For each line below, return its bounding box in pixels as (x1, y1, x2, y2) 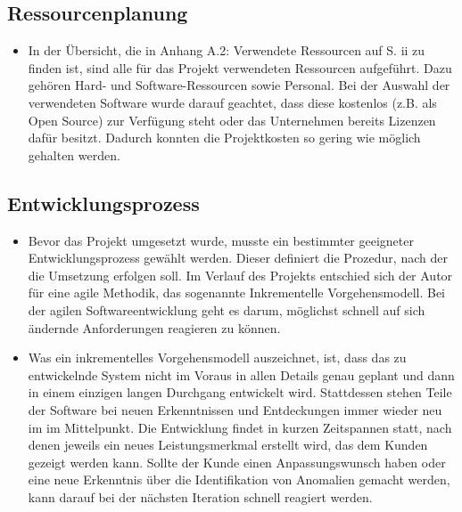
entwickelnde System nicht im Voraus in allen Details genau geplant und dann (28, 365, 455, 384)
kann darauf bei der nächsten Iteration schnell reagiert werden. (28, 487, 373, 506)
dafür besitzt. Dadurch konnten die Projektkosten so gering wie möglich (28, 128, 421, 147)
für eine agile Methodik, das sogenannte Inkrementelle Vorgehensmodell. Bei (28, 283, 446, 302)
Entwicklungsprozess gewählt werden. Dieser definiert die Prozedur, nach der (28, 248, 448, 267)
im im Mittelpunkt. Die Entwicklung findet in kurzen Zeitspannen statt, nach (28, 418, 452, 436)
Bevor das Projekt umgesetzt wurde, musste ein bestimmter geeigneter (28, 231, 414, 249)
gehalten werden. (28, 145, 120, 164)
